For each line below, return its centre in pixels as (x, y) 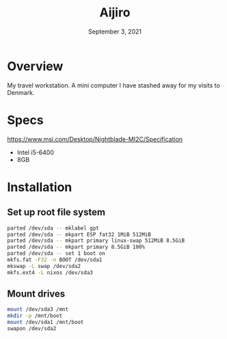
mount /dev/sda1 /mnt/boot (45, 323)
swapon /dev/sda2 (32, 329)
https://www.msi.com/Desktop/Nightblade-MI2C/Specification (95, 139)
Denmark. (21, 92)
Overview (35, 66)
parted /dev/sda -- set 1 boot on (56, 254)
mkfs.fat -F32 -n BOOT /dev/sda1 (55, 260)
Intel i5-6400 (36, 152)
